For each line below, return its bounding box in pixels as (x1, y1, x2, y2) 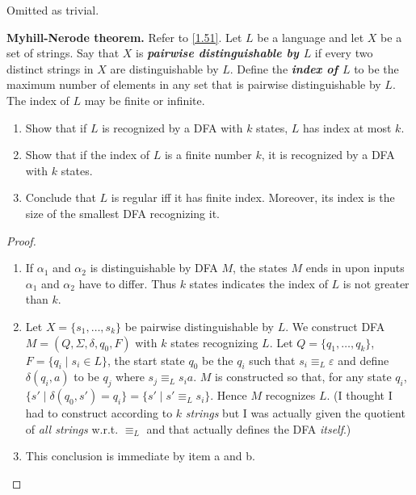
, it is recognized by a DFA (261, 146, 395, 163)
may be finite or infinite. (84, 91, 205, 108)
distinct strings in (6, 60, 94, 77)
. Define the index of (229, 60, 338, 77)
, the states (233, 259, 288, 276)
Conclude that (25, 189, 96, 206)
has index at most (302, 119, 392, 136)
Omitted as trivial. (6, 2, 99, 18)
